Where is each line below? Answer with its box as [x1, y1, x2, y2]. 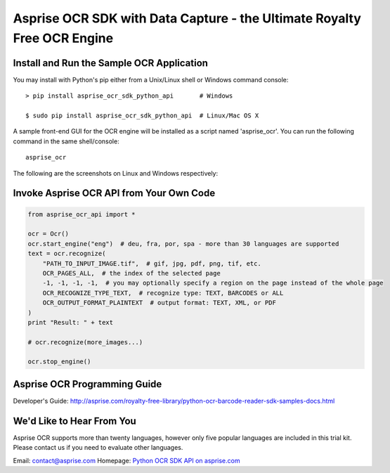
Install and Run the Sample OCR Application [13, 57, 209, 69]
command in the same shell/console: [13, 137, 119, 145]
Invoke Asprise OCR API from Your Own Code [13, 187, 216, 200]
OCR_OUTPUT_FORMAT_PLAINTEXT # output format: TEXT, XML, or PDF [42, 299, 277, 307]
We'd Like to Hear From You [13, 415, 136, 427]
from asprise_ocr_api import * [27, 210, 136, 218]
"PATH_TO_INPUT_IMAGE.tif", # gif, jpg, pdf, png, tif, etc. [42, 259, 261, 267]
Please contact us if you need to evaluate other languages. [13, 443, 183, 452]
